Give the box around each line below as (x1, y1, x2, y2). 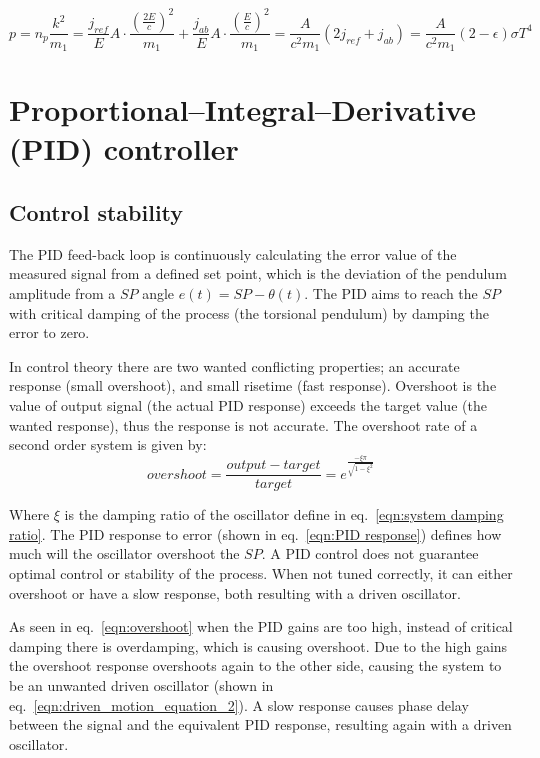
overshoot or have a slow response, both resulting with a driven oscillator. (9, 582, 461, 603)
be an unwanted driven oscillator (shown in (9, 674, 274, 695)
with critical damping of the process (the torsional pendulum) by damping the (9, 302, 489, 323)
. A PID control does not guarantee (261, 543, 479, 564)
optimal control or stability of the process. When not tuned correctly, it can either (9, 562, 513, 583)
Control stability (9, 196, 184, 227)
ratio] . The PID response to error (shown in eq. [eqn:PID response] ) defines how (9, 523, 502, 544)
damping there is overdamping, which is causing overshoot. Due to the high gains (9, 635, 508, 656)
